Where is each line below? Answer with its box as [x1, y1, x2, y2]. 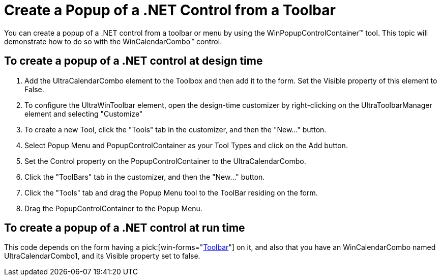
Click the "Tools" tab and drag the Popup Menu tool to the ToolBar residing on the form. [24, 188, 318, 197]
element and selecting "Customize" [24, 109, 143, 118]
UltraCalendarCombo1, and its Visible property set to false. [4, 251, 200, 261]
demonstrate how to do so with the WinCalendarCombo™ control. [4, 37, 222, 46]
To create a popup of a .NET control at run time [4, 221, 245, 235]
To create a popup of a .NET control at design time [4, 54, 263, 68]
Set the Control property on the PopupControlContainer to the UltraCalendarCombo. [24, 156, 306, 165]
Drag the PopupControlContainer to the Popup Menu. [24, 204, 202, 213]
